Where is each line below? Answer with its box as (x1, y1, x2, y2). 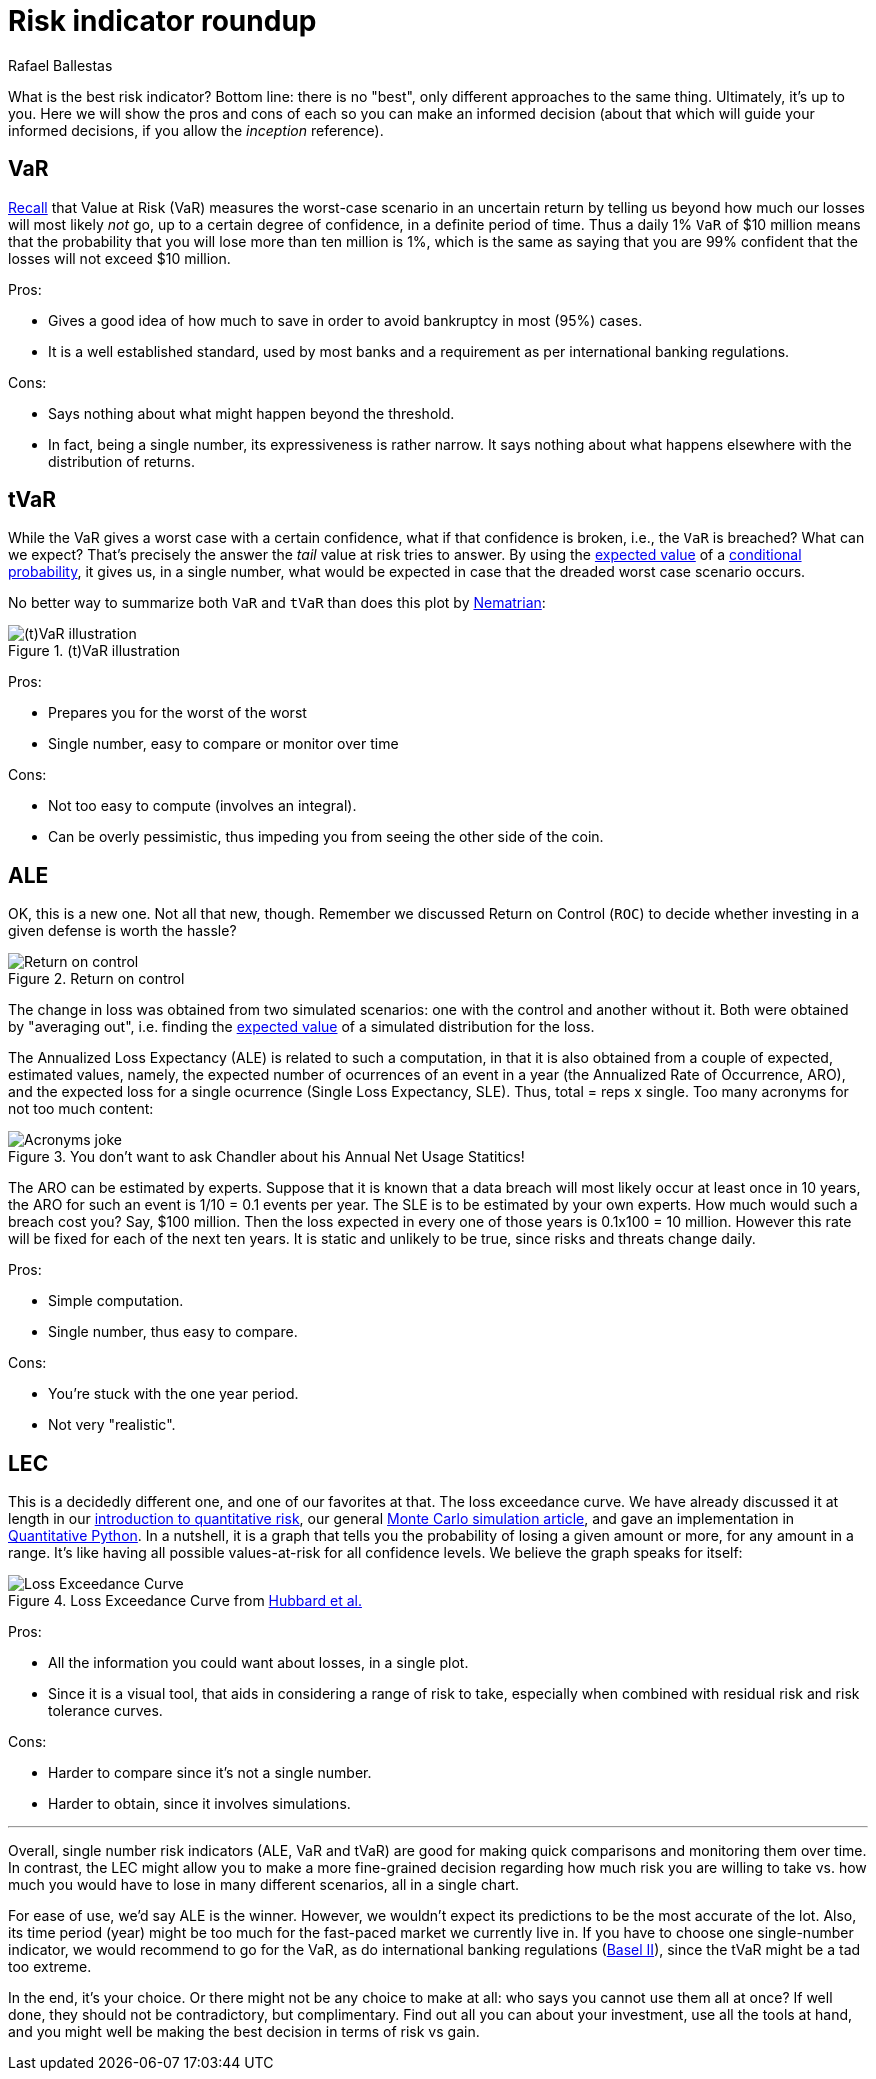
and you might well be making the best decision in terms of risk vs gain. (8, 2023, 480, 2041)
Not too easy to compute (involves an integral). (48, 797, 357, 815)
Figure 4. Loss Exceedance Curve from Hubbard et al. (8, 1592, 362, 1610)
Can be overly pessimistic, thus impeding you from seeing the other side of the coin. (48, 828, 604, 846)
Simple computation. (48, 1292, 184, 1310)
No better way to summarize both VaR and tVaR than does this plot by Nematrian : (8, 594, 546, 612)
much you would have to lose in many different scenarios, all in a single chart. (8, 1876, 520, 1894)
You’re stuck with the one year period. (48, 1385, 299, 1403)
